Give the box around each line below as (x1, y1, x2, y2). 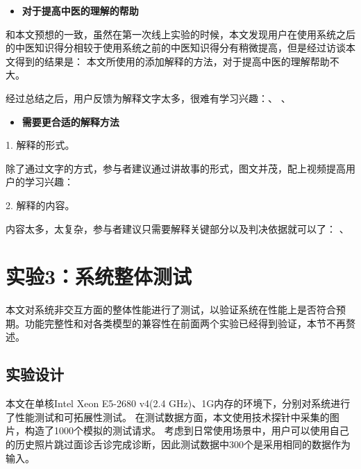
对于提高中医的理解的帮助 (22, 3, 139, 17)
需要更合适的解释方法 (22, 114, 119, 129)
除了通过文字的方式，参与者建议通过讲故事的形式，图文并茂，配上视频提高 (6, 161, 346, 175)
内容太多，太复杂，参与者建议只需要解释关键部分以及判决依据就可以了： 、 (6, 221, 349, 236)
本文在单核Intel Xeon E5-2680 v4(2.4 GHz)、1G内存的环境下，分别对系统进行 (6, 396, 351, 411)
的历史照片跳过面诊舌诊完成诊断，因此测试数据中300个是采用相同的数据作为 (6, 437, 351, 452)
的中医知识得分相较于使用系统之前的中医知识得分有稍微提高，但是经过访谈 (6, 40, 346, 55)
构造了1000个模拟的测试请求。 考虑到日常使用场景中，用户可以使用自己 (24, 423, 349, 438)
